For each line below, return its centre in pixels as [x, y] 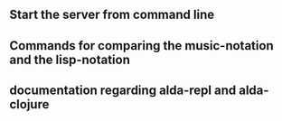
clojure [29, 104]
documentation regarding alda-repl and [123, 91]
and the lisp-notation [70, 59]
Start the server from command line [112, 15]
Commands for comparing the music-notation [141, 46]
